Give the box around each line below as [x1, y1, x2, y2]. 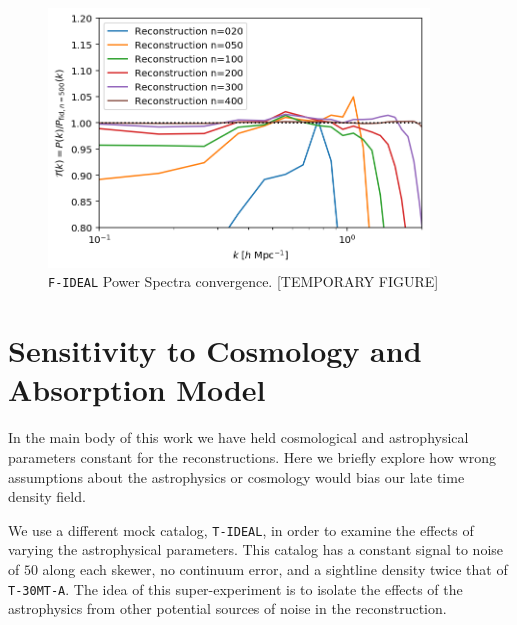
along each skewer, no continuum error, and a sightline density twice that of [42, 559, 508, 580]
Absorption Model [8, 369, 266, 410]
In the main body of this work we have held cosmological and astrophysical [8, 427, 469, 448]
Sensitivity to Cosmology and [8, 330, 422, 371]
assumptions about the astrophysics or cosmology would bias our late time [8, 466, 465, 487]
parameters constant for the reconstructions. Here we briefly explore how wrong [8, 447, 496, 467]
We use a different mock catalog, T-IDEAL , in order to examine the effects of [8, 519, 474, 540]
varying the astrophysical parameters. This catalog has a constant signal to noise [8, 539, 504, 560]
